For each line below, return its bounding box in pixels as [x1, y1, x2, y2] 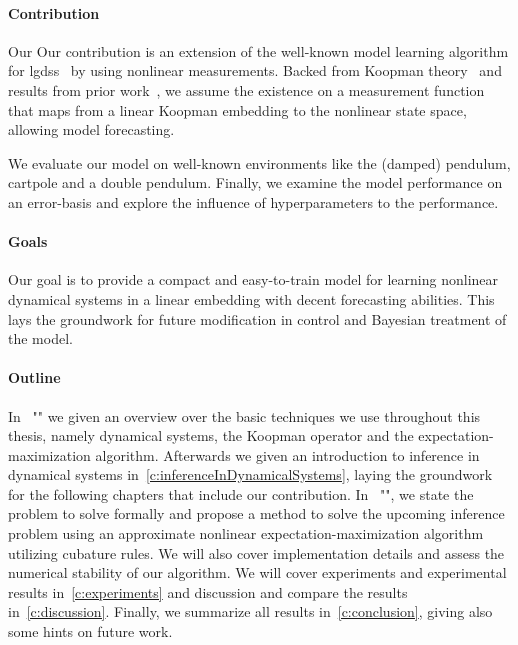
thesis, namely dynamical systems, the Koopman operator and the [8, 425, 414, 446]
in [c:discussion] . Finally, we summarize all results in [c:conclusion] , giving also [8, 601, 493, 622]
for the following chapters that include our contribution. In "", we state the [8, 483, 474, 504]
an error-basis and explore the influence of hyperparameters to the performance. [8, 191, 499, 212]
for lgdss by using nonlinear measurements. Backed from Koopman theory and [8, 60, 502, 81]
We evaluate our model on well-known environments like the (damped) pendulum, [8, 152, 511, 173]
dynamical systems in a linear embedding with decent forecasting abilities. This [8, 288, 495, 309]
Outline [8, 367, 61, 388]
